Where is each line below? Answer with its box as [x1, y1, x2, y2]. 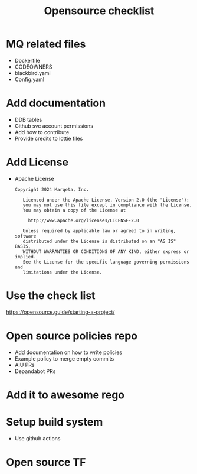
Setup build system [6, 415, 103, 429]
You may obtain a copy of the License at [22, 207, 126, 213]
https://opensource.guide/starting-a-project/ [6, 309, 115, 316]
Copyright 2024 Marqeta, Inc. [14, 186, 90, 193]
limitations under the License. [22, 269, 103, 275]
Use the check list [6, 289, 96, 302]
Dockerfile [14, 57, 40, 64]
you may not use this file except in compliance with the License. [22, 202, 192, 208]
